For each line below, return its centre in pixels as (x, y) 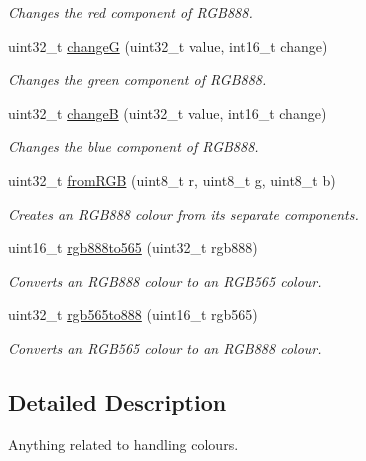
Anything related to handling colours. (123, 443)
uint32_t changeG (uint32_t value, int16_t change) (168, 45)
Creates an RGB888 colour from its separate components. (183, 213)
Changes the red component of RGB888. (130, 12)
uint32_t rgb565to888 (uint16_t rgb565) (133, 314)
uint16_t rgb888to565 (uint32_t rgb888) (133, 247)
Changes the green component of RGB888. (137, 79)
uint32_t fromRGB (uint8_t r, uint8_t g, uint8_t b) (172, 179)
